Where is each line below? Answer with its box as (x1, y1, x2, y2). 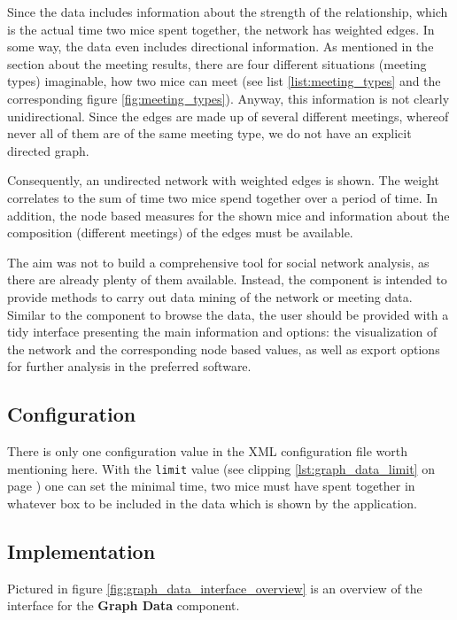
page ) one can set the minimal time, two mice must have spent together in (7, 477, 415, 495)
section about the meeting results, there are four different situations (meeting (7, 54, 427, 73)
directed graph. (7, 141, 89, 159)
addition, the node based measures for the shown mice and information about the (7, 205, 450, 224)
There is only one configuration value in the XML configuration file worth (7, 442, 407, 461)
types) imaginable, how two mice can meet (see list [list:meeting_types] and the (7, 72, 441, 90)
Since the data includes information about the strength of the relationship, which (7, 3, 448, 20)
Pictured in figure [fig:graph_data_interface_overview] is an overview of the (7, 578, 422, 597)
